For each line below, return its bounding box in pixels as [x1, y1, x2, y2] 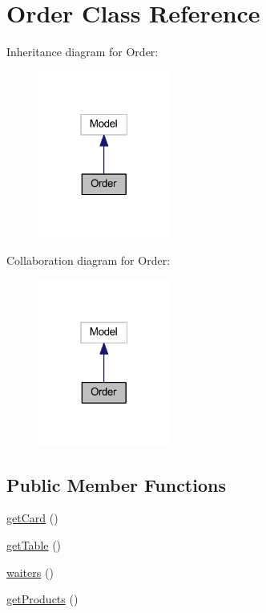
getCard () [6, 509, 58, 526]
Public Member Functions [6, 472, 226, 497]
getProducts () [6, 591, 79, 607]
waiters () [6, 563, 54, 580]
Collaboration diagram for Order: [6, 251, 171, 268]
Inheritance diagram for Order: [6, 43, 159, 60]
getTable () [6, 537, 62, 554]
